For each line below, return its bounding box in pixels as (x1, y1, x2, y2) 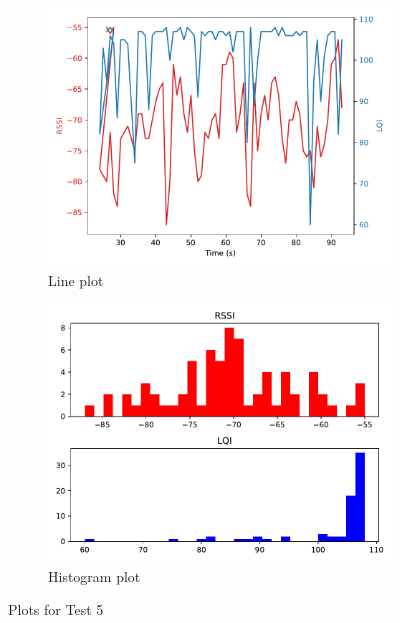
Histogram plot (48, 565, 141, 586)
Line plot (48, 269, 104, 290)
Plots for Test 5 (8, 599, 104, 620)
